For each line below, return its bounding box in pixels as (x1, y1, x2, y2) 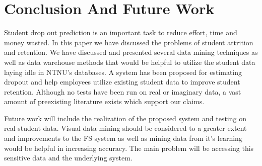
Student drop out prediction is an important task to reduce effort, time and (4, 27, 237, 38)
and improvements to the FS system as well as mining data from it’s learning (4, 133, 242, 143)
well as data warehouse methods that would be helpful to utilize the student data (4, 56, 255, 67)
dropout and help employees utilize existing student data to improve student (4, 76, 240, 87)
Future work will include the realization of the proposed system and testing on (4, 113, 246, 123)
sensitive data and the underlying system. (4, 152, 133, 163)
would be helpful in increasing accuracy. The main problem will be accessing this (4, 142, 254, 153)
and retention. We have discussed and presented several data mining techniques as (4, 47, 258, 57)
